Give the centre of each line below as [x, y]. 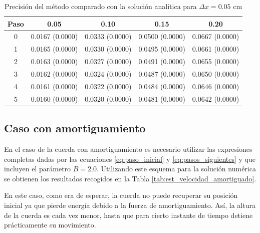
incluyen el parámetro [38, 169]
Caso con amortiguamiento [75, 128]
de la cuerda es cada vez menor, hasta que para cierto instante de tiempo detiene [128, 215]
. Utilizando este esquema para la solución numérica [176, 169]
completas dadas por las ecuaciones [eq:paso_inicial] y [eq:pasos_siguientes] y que [130, 159]
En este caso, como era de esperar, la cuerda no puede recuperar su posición [121, 195]
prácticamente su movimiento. [50, 225]
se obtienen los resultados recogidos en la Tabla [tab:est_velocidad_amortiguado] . [130, 178]
